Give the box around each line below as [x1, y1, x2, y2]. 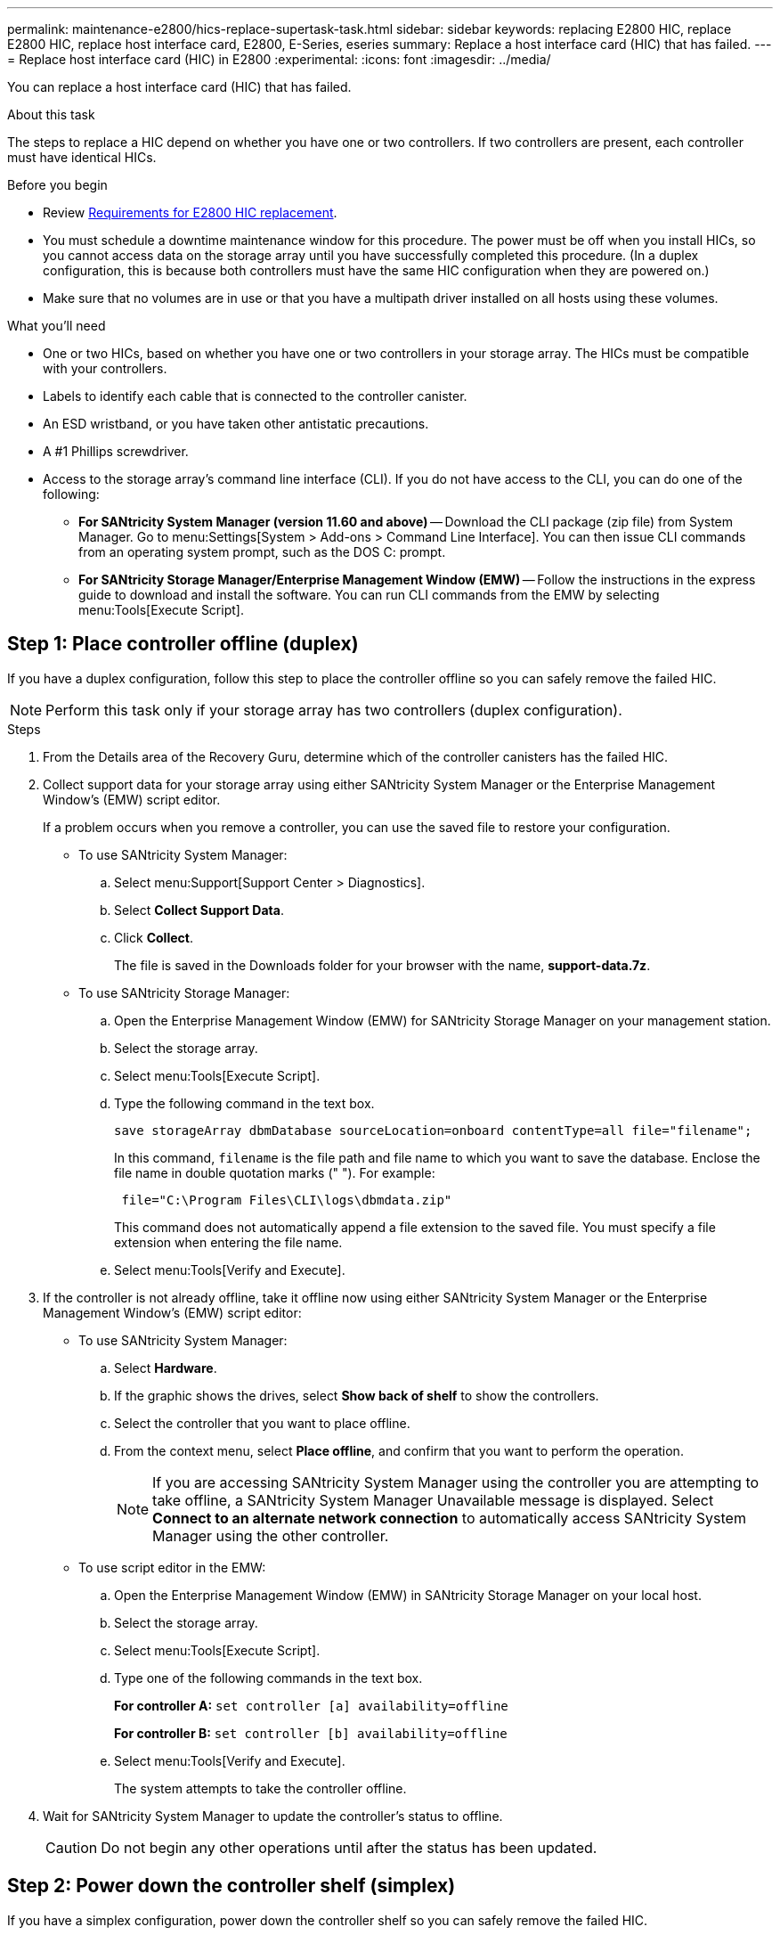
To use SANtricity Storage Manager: [78, 984, 290, 1000]
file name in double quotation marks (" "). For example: [114, 1164, 435, 1180]
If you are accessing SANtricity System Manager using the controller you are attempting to [152, 1473, 760, 1491]
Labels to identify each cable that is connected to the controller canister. [43, 388, 467, 404]
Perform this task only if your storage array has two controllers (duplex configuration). [45, 700, 622, 719]
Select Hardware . [114, 1359, 217, 1376]
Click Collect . [114, 929, 193, 945]
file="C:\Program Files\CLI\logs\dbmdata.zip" [121, 1192, 452, 1207]
